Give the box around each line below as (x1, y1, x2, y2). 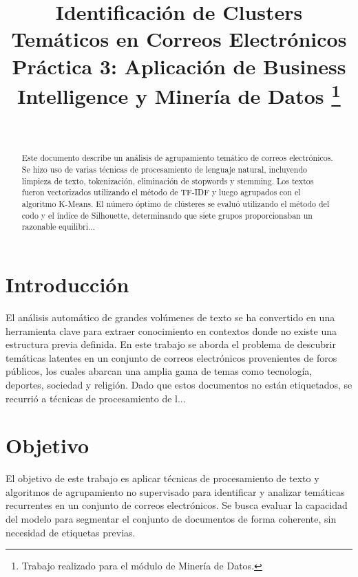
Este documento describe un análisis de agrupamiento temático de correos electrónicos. (21, 152, 333, 164)
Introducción (6, 270, 129, 298)
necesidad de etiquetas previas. (6, 525, 136, 539)
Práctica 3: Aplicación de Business (12, 52, 346, 80)
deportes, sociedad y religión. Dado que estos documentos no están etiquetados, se (6, 377, 352, 391)
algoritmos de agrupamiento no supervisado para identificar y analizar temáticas (6, 484, 345, 499)
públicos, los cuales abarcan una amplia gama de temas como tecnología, (6, 364, 313, 378)
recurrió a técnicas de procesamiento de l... (6, 391, 186, 405)
